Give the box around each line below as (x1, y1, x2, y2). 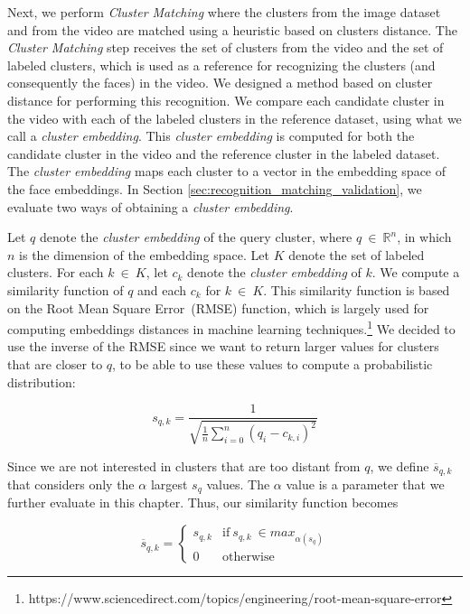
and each (137, 280, 187, 299)
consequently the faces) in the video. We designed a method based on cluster (7, 73, 433, 92)
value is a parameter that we (286, 475, 445, 494)
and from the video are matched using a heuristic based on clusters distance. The (7, 20, 457, 39)
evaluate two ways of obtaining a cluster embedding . (7, 197, 294, 216)
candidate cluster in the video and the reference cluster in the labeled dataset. (7, 144, 440, 163)
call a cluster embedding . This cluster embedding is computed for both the (7, 126, 415, 145)
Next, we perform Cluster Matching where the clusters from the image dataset (7, 3, 441, 21)
